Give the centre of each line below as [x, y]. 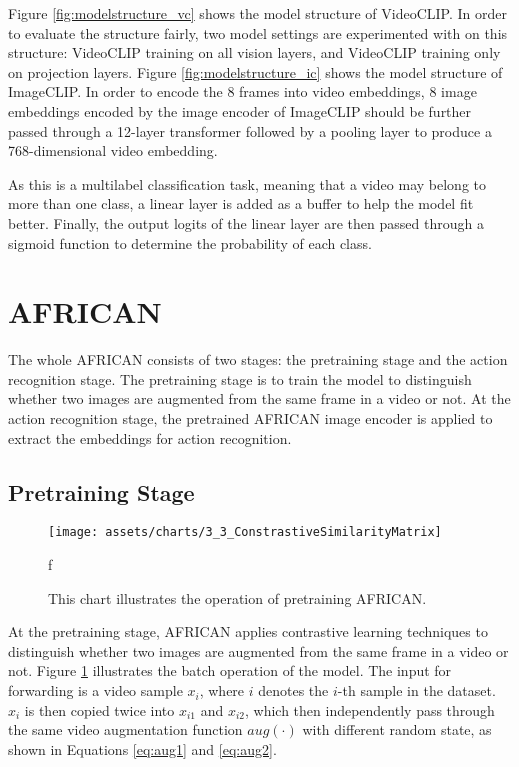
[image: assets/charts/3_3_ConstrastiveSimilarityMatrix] [245, 532]
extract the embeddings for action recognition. [150, 437]
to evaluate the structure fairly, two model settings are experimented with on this [258, 32]
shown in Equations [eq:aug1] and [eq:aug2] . [142, 748]
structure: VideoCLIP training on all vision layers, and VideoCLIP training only [254, 52]
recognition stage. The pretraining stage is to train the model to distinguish [240, 378]
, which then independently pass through [370, 709]
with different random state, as [397, 729]
